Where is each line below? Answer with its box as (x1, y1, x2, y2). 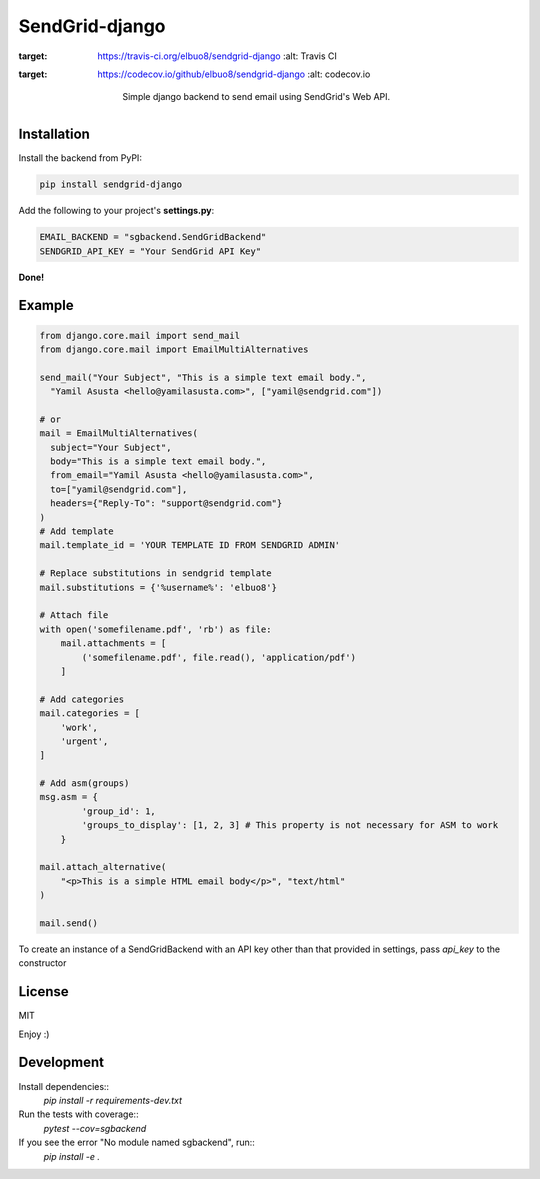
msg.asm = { (39, 791, 99, 803)
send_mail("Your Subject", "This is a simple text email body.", (39, 371, 367, 383)
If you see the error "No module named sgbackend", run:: (18, 1136, 255, 1149)
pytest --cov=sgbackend (43, 1122, 147, 1134)
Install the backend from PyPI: (18, 152, 142, 164)
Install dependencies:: (18, 1080, 110, 1092)
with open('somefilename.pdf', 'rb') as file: (39, 623, 272, 635)
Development (18, 1054, 105, 1071)
